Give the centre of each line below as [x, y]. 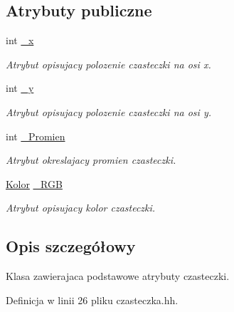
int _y [20, 88]
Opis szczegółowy [71, 246]
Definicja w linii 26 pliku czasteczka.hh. [92, 300]
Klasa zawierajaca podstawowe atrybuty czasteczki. [118, 276]
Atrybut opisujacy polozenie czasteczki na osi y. [109, 111]
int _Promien [36, 136]
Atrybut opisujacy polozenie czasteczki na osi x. [108, 64]
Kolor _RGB [34, 183]
